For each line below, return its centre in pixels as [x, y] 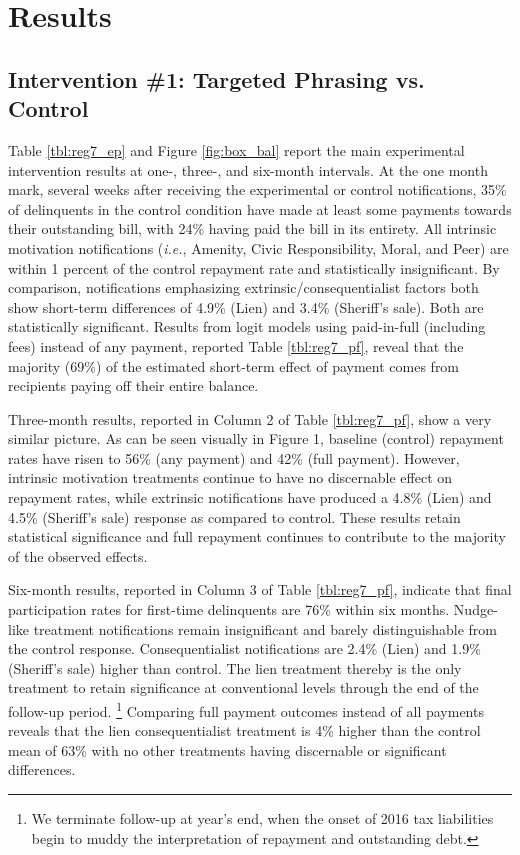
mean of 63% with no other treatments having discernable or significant [227, 749]
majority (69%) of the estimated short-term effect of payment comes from [234, 365]
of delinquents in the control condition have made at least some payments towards [260, 208]
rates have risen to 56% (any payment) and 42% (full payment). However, [234, 457]
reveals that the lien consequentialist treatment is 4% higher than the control [244, 730]
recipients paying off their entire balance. [133, 385]
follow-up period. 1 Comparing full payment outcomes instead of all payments [246, 709]
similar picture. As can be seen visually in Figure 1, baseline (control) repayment [256, 438]
